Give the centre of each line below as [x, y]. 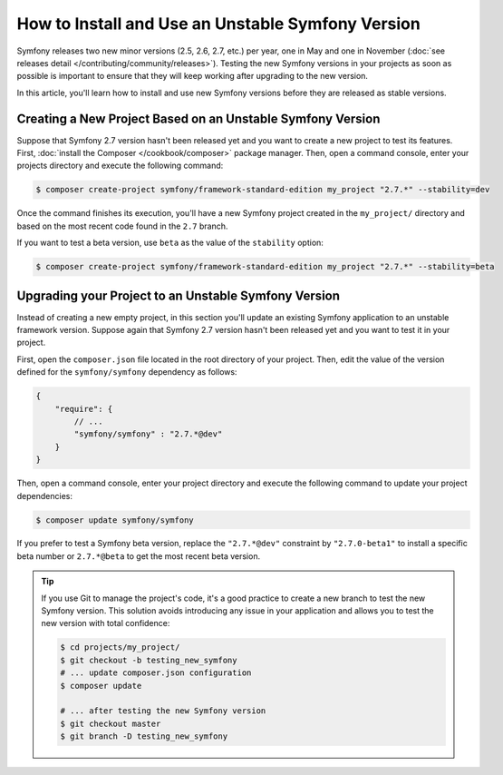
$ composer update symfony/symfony [115, 520]
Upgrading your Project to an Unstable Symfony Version [178, 295]
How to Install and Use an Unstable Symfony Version [218, 24]
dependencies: [44, 495]
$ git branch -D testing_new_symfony [144, 736]
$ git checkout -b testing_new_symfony [149, 660]
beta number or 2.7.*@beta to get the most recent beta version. [139, 556]
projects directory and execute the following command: [120, 166]
